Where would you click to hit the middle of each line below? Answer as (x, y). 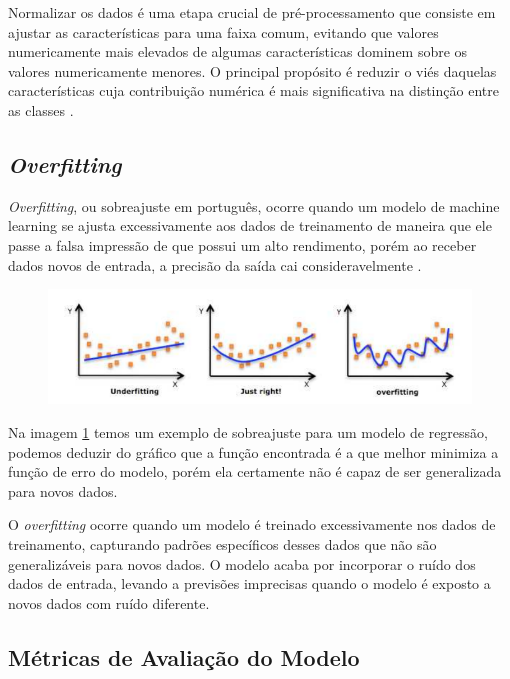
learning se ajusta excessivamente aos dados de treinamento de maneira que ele (250, 225)
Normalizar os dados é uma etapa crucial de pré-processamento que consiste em (252, 12)
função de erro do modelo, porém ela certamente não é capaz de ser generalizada (255, 471)
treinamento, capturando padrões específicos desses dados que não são (222, 544)
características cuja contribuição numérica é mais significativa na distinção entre (253, 90)
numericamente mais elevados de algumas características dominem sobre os (238, 51)
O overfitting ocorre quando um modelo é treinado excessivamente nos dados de (252, 524)
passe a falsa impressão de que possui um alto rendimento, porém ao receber (242, 244)
